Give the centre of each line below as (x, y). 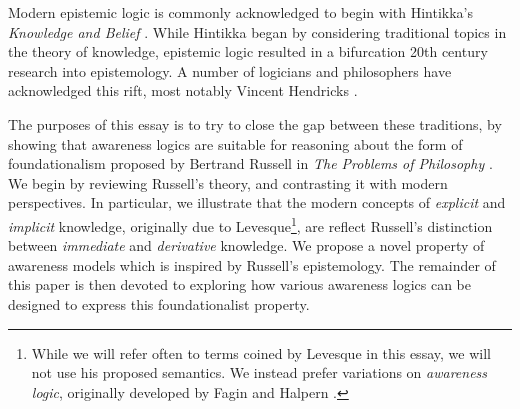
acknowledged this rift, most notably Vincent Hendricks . (183, 90)
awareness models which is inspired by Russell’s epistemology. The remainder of (252, 264)
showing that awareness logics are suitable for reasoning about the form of (235, 143)
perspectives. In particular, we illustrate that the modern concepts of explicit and (257, 202)
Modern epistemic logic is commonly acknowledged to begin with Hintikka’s (240, 12)
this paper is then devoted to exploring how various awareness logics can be (239, 284)
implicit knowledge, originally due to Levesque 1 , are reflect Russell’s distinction (250, 224)
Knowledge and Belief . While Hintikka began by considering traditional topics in (257, 31)
